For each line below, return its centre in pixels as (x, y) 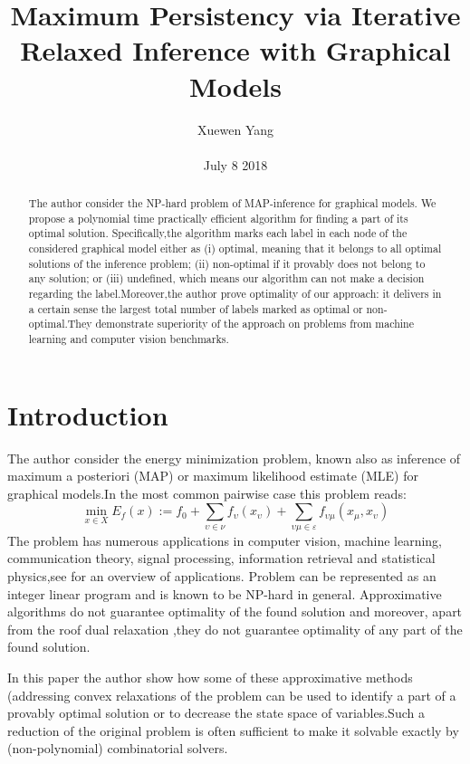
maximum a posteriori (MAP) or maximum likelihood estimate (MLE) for (213, 476)
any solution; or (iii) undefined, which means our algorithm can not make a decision (226, 278)
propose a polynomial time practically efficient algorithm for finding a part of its (218, 218)
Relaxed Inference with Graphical (235, 50)
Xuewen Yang (235, 129)
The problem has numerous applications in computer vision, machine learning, (225, 540)
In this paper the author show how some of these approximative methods (210, 677)
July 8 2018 (235, 164)
